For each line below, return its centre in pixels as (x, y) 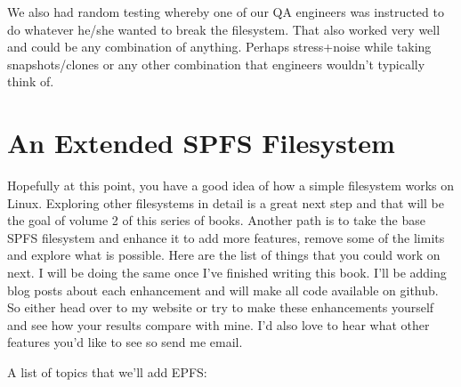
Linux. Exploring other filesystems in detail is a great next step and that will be (226, 202)
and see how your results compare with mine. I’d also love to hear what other (218, 324)
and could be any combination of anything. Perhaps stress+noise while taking (219, 47)
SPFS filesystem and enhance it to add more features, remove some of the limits (226, 237)
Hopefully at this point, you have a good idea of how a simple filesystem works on (231, 185)
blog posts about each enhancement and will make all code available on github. (223, 290)
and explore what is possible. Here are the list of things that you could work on (224, 255)
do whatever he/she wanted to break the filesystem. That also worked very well (224, 29)
